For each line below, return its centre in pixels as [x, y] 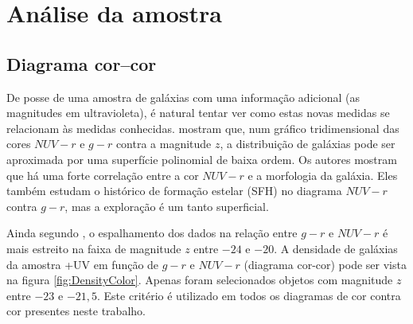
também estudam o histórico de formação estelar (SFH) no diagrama [174, 191]
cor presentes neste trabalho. [76, 311]
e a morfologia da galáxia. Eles [323, 175]
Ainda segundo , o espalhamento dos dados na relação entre [152, 233]
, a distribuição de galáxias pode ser [308, 144]
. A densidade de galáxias [336, 248]
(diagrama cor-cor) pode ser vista [325, 264]
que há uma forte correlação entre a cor [103, 175]
